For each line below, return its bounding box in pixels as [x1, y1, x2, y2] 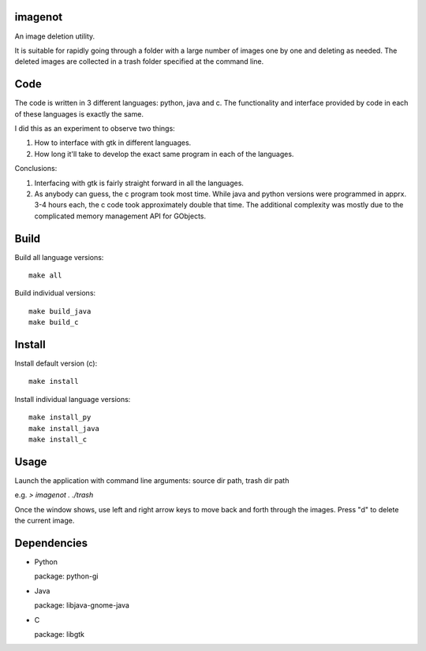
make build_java [28, 307, 92, 315]
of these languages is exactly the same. [14, 109, 144, 118]
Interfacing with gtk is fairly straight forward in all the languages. [34, 178, 245, 188]
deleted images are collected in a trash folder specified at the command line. [14, 57, 264, 66]
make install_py [28, 413, 92, 422]
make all [28, 271, 62, 280]
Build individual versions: [14, 288, 96, 298]
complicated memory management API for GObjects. [34, 211, 207, 221]
